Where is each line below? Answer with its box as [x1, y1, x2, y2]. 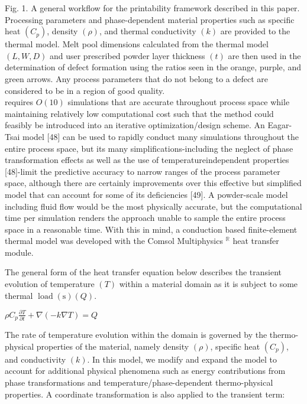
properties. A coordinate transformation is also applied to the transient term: [5, 387, 285, 400]
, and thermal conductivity [99, 25, 196, 37]
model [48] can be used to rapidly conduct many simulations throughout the [22, 130, 299, 142]
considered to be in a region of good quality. [5, 84, 165, 96]
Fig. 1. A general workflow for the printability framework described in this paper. [5, 2, 300, 14]
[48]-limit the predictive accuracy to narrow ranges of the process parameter [5, 165, 280, 177]
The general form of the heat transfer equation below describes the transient [5, 266, 282, 278]
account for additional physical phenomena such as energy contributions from [5, 364, 286, 377]
